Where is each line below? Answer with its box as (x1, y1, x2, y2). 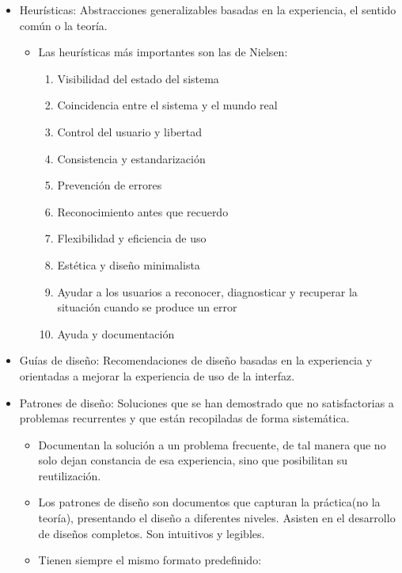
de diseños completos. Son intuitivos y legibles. (38, 525, 265, 541)
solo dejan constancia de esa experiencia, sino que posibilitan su (38, 452, 348, 468)
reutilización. (38, 467, 101, 483)
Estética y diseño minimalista (57, 256, 200, 273)
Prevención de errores (57, 177, 162, 193)
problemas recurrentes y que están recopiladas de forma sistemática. (19, 410, 350, 426)
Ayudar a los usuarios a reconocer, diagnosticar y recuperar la (57, 283, 358, 300)
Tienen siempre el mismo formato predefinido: (38, 552, 262, 568)
